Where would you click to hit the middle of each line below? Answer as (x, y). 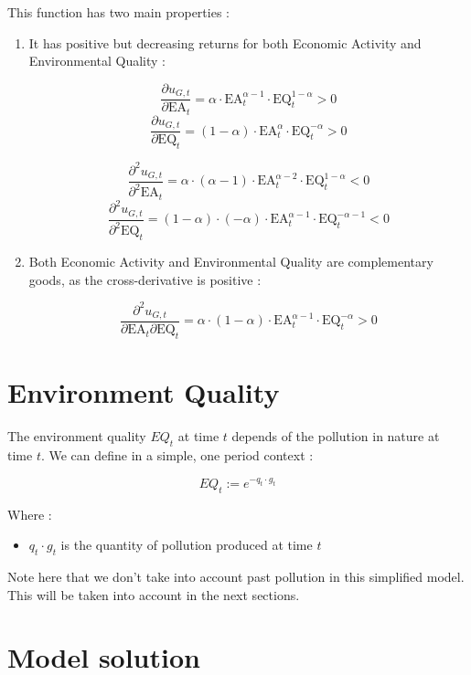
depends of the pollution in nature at (336, 436)
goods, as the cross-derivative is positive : (145, 279)
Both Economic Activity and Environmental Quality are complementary (231, 261)
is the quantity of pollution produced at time (187, 545)
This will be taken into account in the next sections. (154, 594)
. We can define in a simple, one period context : (177, 454)
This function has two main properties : (118, 12)
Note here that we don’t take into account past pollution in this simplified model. (236, 577)
